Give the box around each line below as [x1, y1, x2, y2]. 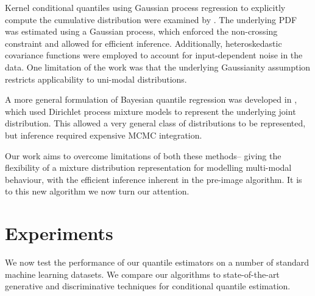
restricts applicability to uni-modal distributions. [5, 72, 187, 85]
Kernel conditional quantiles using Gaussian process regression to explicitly [5, 1, 286, 13]
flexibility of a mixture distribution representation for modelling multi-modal [5, 161, 292, 174]
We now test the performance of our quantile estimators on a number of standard [5, 256, 310, 269]
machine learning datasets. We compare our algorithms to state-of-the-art [5, 267, 280, 280]
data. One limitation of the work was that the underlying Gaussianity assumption [5, 60, 311, 73]
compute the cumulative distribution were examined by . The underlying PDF [5, 13, 297, 26]
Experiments [5, 221, 113, 246]
